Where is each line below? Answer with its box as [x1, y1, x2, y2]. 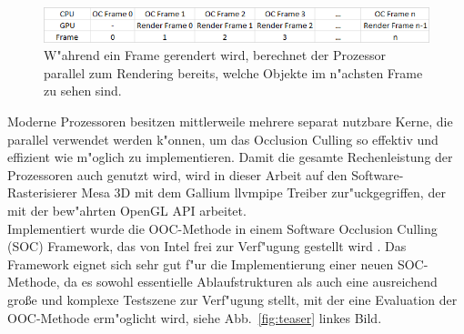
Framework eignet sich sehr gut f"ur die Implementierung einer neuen [7, 254, 394, 273]
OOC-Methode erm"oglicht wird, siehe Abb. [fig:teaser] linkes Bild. [7, 308, 382, 327]
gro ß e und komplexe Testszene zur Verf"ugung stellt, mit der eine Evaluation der [7, 290, 458, 309]
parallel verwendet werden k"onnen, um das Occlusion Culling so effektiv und [7, 129, 439, 148]
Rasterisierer [7, 183, 77, 202]
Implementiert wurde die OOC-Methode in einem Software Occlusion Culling [7, 218, 438, 238]
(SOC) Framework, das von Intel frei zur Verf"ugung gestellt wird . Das [7, 237, 407, 256]
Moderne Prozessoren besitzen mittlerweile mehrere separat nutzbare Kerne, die [7, 112, 453, 131]
